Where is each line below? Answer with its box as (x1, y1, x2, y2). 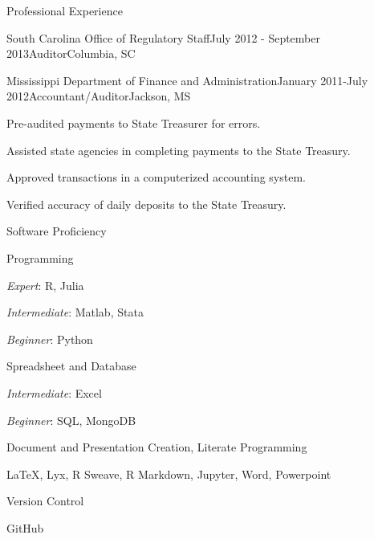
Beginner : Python (6, 330, 93, 347)
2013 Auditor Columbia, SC (6, 45, 136, 62)
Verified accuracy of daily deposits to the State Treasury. (6, 195, 287, 212)
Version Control (6, 492, 84, 509)
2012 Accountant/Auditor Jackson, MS (6, 88, 191, 104)
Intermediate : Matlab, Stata (6, 304, 144, 321)
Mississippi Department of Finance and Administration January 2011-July (6, 71, 368, 88)
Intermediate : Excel (6, 384, 102, 401)
